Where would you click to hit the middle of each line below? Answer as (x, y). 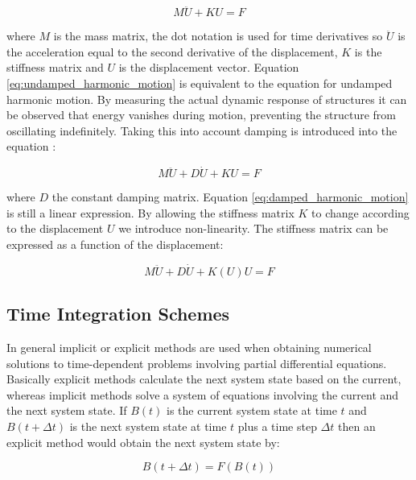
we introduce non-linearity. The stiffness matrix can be (253, 228)
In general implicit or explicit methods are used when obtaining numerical (189, 347)
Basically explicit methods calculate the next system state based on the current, (204, 379)
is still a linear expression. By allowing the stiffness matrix (150, 212)
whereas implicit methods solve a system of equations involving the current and (203, 394)
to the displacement (55, 228)
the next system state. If (67, 410)
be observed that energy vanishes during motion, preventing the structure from (201, 115)
